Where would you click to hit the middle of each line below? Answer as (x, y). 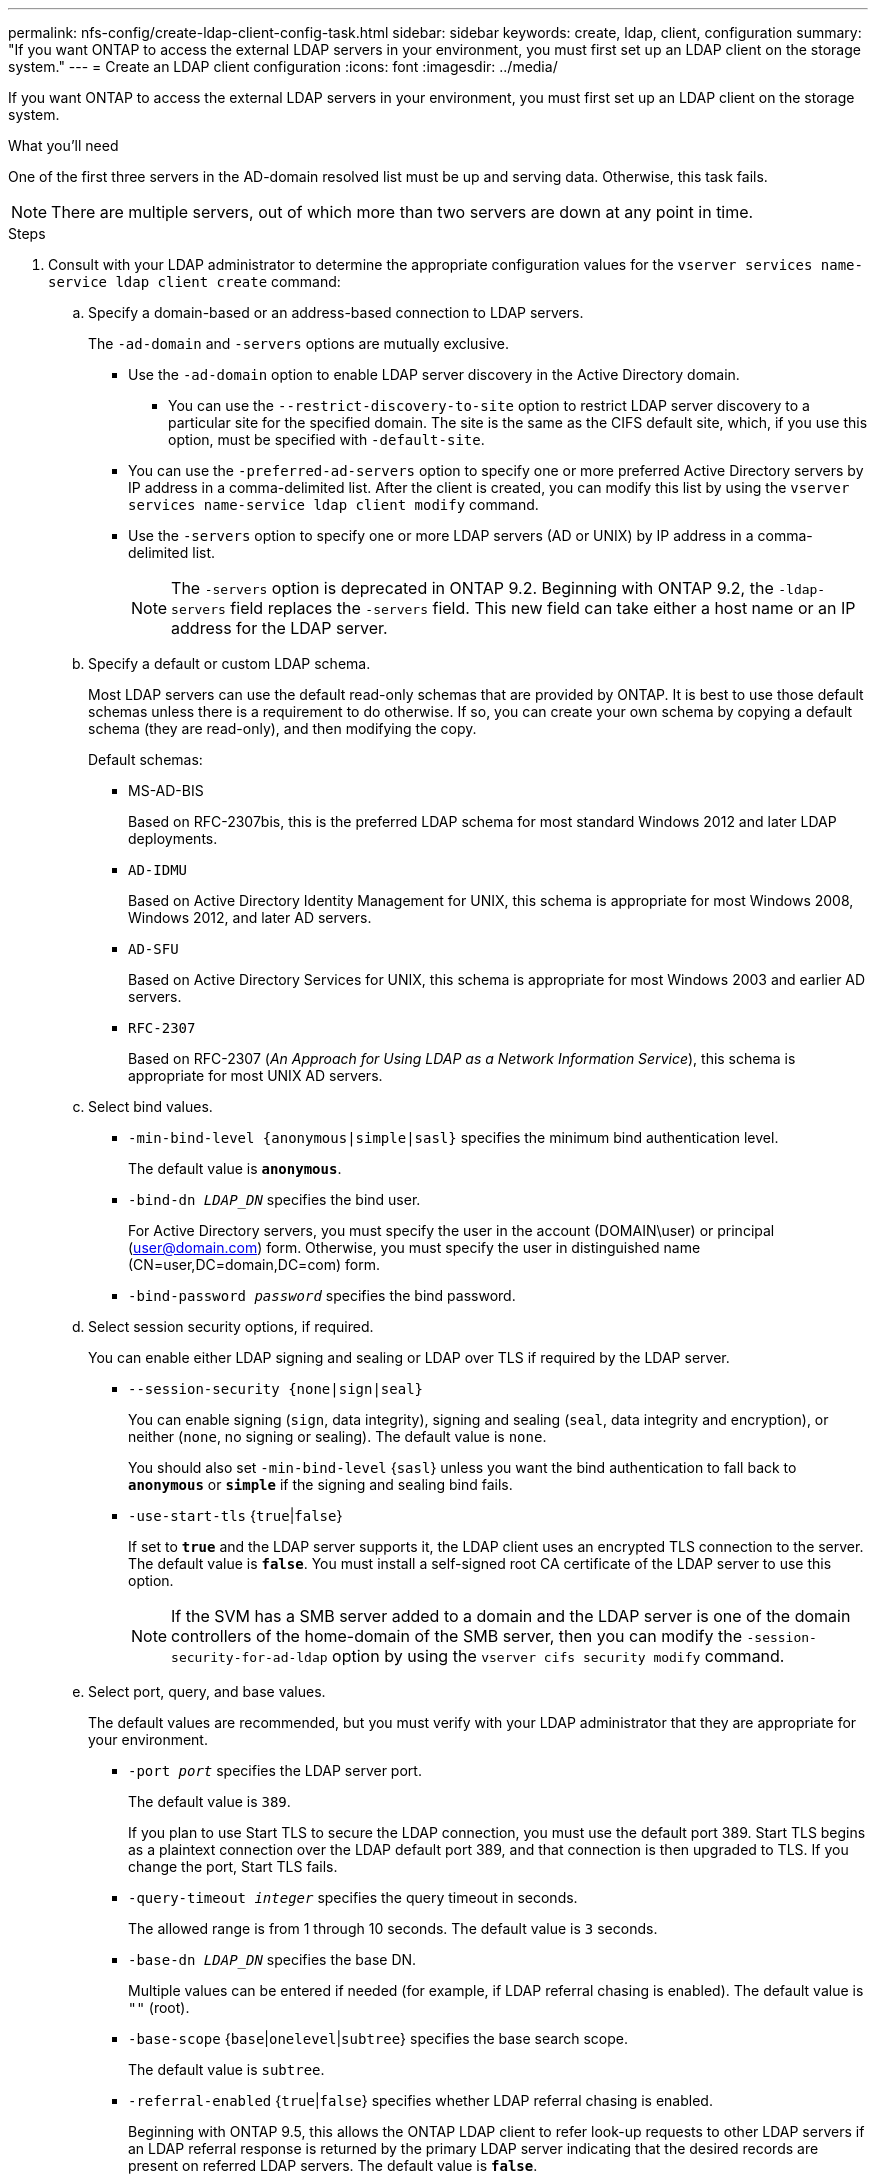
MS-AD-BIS (166, 790)
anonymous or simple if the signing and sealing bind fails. (320, 1484)
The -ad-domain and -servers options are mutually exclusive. (298, 343)
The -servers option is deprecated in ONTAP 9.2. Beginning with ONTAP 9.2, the (472, 588)
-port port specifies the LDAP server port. (275, 1770)
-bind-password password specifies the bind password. (322, 1295)
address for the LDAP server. (279, 628)
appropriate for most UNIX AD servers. (255, 1075)
